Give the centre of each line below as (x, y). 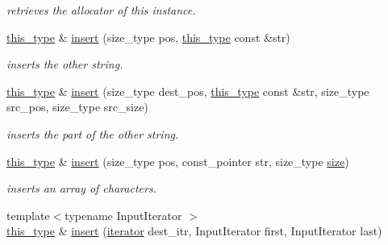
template (28, 215)
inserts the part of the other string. (93, 133)
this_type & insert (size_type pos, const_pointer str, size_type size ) (178, 161)
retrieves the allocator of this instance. (101, 10)
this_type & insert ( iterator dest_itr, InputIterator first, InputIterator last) (194, 231)
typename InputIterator (123, 215)
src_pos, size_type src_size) (77, 107)
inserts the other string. (65, 64)
